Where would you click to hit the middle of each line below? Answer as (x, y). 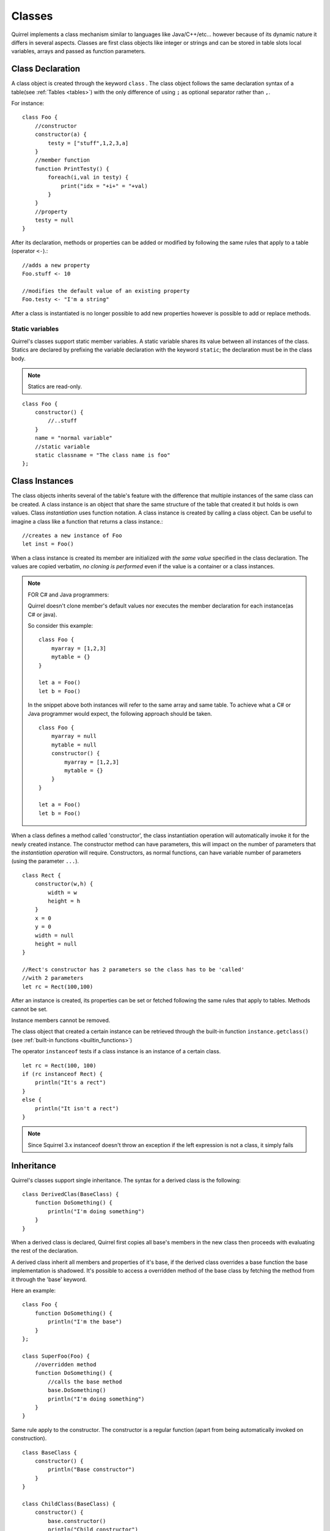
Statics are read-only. (55, 386)
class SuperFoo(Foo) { (56, 1356)
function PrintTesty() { (72, 169)
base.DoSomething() (77, 1390)
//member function (62, 160)
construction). (29, 1439)
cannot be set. (30, 1009)
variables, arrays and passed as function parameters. (79, 51)
